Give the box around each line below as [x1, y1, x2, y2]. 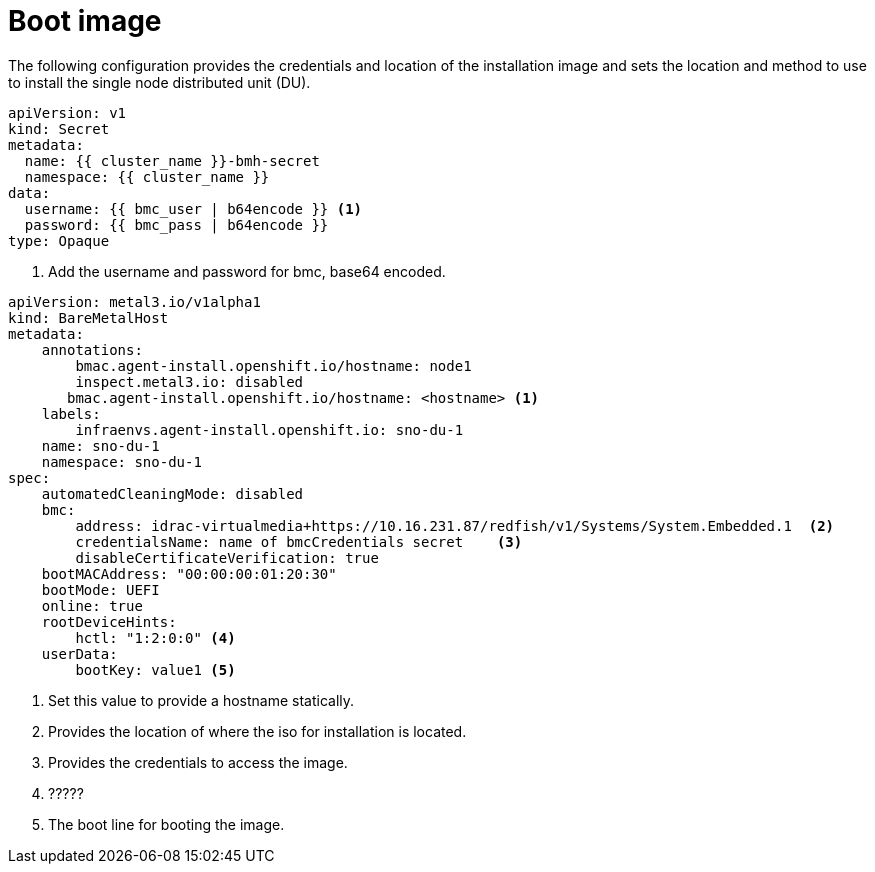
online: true [41, 597, 143, 614]
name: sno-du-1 [41, 437, 160, 454]
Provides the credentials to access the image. [48, 753, 348, 771]
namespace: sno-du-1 [41, 453, 202, 470]
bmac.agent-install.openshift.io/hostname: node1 [75, 357, 472, 374]
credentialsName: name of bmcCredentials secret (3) [75, 533, 523, 550]
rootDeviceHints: [41, 613, 177, 630]
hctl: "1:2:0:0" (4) [75, 629, 236, 646]
